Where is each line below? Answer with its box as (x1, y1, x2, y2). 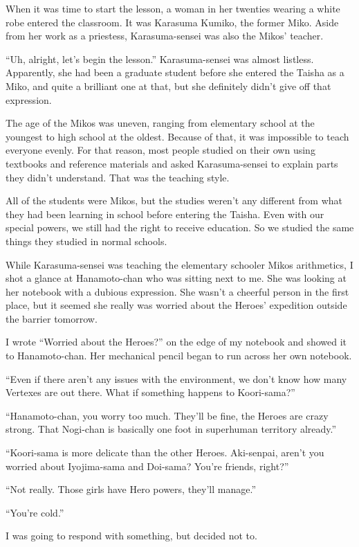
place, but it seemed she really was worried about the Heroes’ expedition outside (6, 298, 347, 312)
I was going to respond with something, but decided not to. (6, 528, 257, 543)
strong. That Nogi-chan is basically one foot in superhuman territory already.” (6, 422, 337, 436)
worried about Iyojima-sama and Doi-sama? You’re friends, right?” (6, 458, 289, 473)
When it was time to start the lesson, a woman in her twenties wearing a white (6, 1, 340, 15)
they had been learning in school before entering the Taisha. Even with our (6, 206, 324, 221)
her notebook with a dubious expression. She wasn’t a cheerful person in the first (6, 284, 349, 298)
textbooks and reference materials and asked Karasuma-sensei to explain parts (6, 156, 338, 170)
